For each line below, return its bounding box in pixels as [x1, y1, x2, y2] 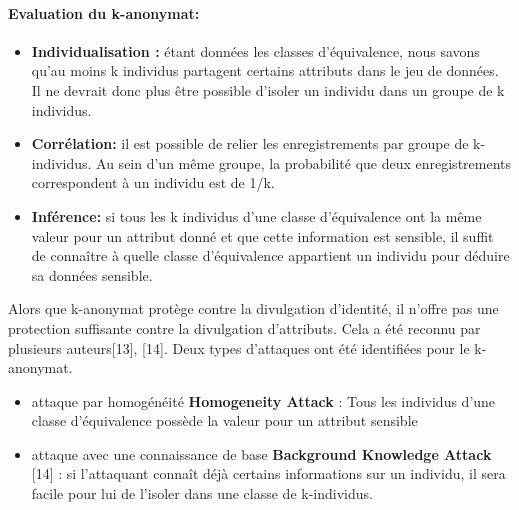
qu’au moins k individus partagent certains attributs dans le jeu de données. [31, 60, 499, 81]
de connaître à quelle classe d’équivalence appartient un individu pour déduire [31, 245, 510, 266]
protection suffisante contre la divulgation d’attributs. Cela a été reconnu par [8, 317, 481, 338]
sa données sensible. [31, 264, 153, 285]
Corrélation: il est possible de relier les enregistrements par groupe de [31, 133, 469, 154]
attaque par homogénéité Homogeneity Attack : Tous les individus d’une [31, 390, 496, 411]
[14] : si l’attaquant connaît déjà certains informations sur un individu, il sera [31, 463, 506, 484]
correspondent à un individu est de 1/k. [31, 172, 275, 193]
